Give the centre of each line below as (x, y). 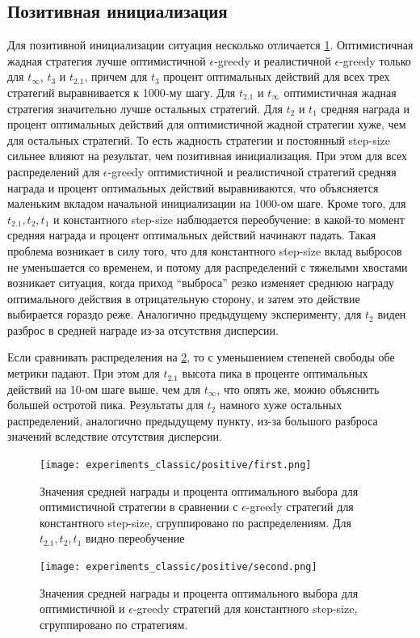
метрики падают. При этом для (84, 373)
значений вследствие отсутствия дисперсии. (115, 436)
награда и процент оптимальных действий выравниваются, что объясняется (193, 187)
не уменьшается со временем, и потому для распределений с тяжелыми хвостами (208, 266)
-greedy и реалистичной (273, 60)
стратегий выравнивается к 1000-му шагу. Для (122, 92)
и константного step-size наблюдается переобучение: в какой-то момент (229, 219)
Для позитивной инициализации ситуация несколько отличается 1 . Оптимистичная (210, 45)
